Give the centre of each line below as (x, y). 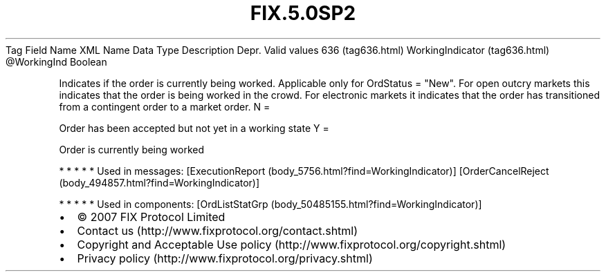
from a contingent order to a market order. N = (165, 106)
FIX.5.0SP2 (303, 13)
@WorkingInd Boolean (56, 61)
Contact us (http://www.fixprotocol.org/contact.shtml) (218, 230)
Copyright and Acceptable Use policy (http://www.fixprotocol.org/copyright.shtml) (292, 244)
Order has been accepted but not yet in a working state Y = (194, 128)
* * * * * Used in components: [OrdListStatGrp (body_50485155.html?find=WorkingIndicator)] (270, 204)
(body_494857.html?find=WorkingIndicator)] (159, 182)
